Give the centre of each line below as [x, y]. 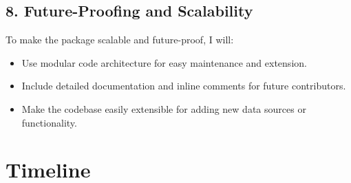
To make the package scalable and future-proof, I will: [120, 40]
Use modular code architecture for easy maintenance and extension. [164, 62]
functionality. [49, 122]
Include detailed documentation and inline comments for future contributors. [184, 86]
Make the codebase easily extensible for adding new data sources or [164, 108]
